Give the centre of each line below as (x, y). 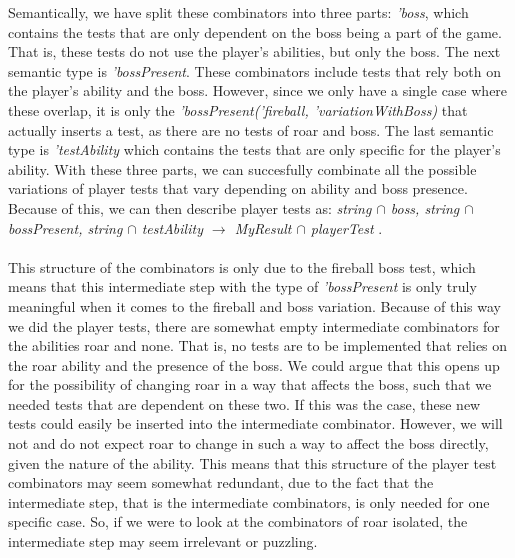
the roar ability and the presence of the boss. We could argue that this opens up (254, 364)
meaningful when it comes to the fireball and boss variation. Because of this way (254, 305)
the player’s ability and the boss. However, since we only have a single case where (258, 90)
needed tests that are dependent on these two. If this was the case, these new (244, 403)
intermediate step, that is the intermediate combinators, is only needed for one (249, 501)
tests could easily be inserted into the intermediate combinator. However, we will (255, 423)
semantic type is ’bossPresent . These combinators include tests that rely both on (255, 70)
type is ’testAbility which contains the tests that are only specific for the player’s (254, 149)
